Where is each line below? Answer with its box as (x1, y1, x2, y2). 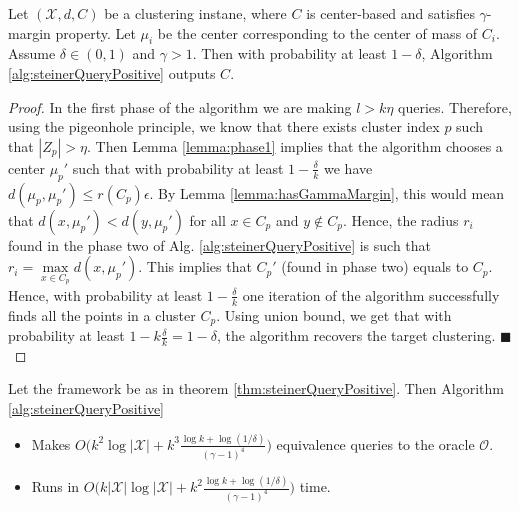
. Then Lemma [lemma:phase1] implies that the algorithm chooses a (87, 135, 503, 156)
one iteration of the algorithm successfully (242, 284, 500, 305)
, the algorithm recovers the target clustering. (217, 325, 496, 346)
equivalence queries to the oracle (276, 433, 475, 454)
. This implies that (138, 256, 252, 277)
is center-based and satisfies (306, 3, 475, 23)
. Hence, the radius (342, 209, 459, 230)
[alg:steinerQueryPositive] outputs (8, 62, 216, 83)
